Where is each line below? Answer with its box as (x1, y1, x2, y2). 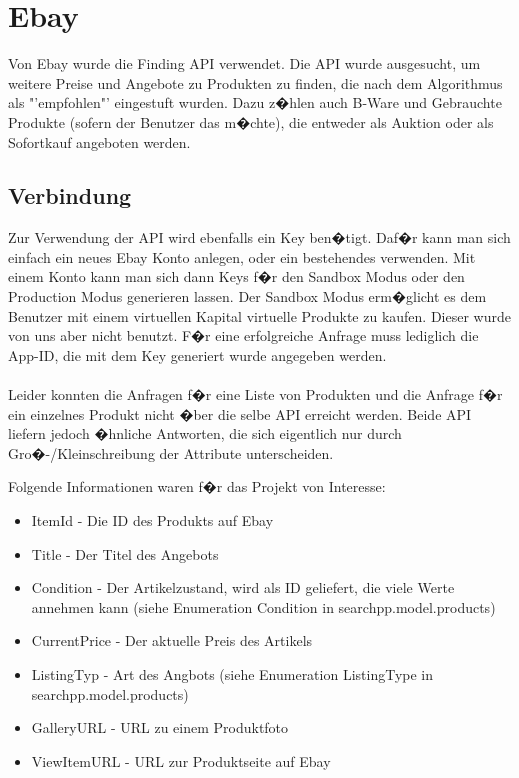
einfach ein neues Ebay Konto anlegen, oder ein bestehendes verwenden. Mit (8, 246, 476, 267)
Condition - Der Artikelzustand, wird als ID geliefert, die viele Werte (31, 577, 455, 598)
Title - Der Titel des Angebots (31, 543, 219, 564)
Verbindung (8, 180, 132, 211)
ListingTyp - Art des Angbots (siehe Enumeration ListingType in (31, 663, 434, 684)
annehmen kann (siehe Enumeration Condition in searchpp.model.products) (31, 596, 496, 617)
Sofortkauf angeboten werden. (8, 131, 191, 152)
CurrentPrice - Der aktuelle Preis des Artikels (31, 630, 313, 651)
